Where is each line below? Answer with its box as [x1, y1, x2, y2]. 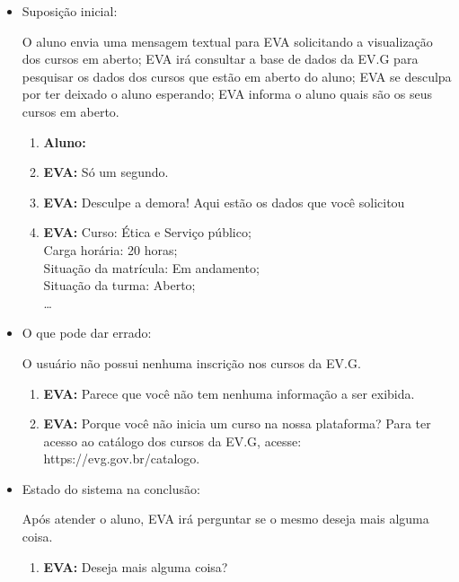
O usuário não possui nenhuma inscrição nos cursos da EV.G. [22, 353, 361, 372]
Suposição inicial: [22, 2, 118, 20]
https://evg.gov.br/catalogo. [43, 449, 200, 468]
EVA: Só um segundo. [43, 163, 169, 181]
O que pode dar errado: [22, 323, 152, 342]
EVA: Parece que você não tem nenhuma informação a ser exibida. [43, 384, 415, 402]
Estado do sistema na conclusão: [22, 479, 200, 498]
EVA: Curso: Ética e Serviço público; [43, 223, 252, 242]
